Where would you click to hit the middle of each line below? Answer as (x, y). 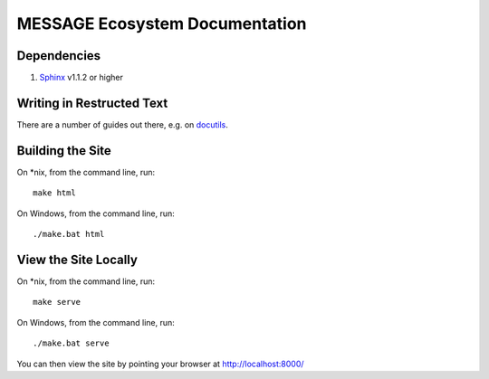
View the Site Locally (77, 259)
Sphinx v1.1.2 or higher (81, 78)
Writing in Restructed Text (92, 103)
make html (54, 193)
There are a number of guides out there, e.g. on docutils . (122, 124)
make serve (57, 302)
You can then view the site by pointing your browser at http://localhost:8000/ (160, 364)
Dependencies (59, 56)
